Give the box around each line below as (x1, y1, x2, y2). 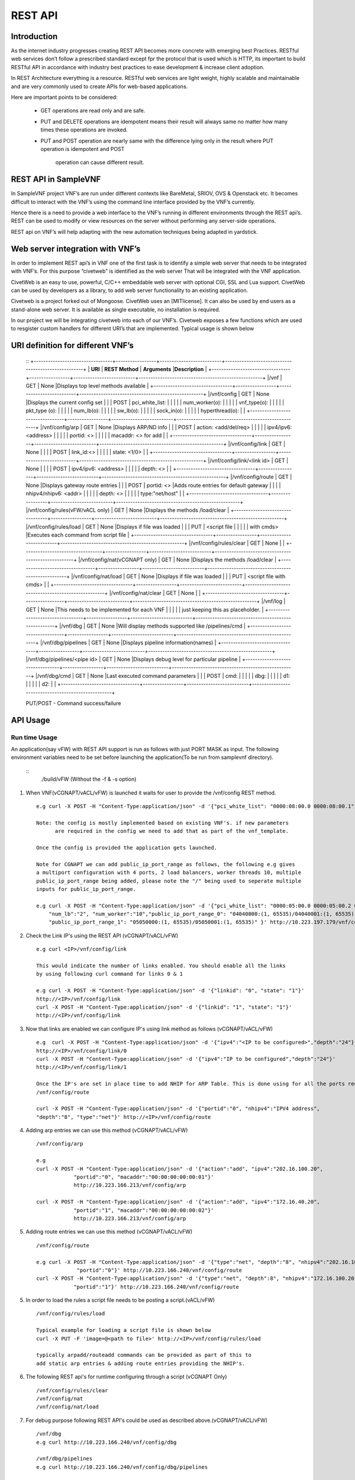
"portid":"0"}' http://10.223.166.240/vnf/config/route (76, 1267, 243, 1273)
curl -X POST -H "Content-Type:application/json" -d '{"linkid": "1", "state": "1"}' (36, 1003, 292, 1011)
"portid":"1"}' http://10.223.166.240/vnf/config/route (73, 1283, 239, 1290)
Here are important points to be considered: (11, 94, 118, 101)
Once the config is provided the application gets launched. (36, 844, 217, 851)
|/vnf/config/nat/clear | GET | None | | (109, 589, 201, 596)
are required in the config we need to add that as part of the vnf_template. (54, 828, 289, 835)
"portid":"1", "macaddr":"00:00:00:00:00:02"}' (73, 1206, 214, 1214)
